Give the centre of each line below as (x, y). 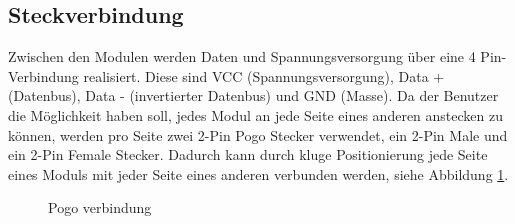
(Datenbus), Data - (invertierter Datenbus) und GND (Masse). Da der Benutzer (253, 95)
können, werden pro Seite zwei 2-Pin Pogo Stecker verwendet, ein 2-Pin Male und (258, 134)
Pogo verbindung (100, 207)
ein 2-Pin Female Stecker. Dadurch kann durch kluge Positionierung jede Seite (248, 154)
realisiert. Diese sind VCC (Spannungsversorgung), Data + (264, 75)
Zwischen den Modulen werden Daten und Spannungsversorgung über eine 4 (242, 56)
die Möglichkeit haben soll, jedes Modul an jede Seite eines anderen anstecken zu (255, 114)
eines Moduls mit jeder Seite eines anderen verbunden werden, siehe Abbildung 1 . (258, 173)
